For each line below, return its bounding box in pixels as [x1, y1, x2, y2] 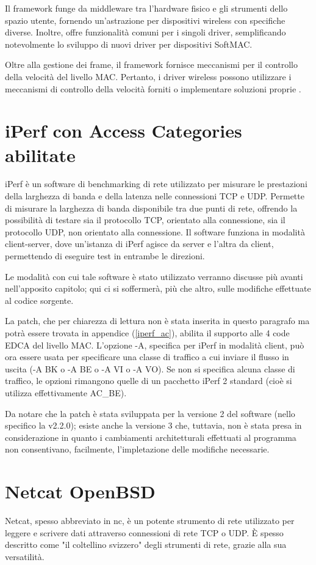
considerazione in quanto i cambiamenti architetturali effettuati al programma [5, 430, 296, 443]
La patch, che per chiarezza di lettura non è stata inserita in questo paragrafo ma [5, 314, 310, 327]
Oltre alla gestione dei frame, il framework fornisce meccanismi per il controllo [5, 58, 298, 71]
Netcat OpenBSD [5, 479, 156, 504]
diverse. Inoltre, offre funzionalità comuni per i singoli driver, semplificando [5, 26, 286, 39]
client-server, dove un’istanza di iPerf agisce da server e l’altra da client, [5, 237, 274, 250]
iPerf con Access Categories [5, 118, 242, 143]
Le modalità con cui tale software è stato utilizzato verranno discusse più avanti [5, 270, 303, 282]
